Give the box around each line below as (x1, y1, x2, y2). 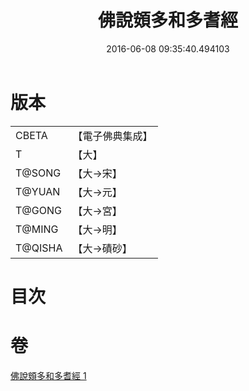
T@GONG (15, 203, 62, 217)
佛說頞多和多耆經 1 (10, 369, 87, 381)
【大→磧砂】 (72, 241, 133, 255)
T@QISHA (15, 241, 63, 255)
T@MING (15, 222, 59, 236)
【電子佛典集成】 (72, 129, 153, 143)
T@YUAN (15, 184, 61, 198)
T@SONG (15, 166, 62, 180)
